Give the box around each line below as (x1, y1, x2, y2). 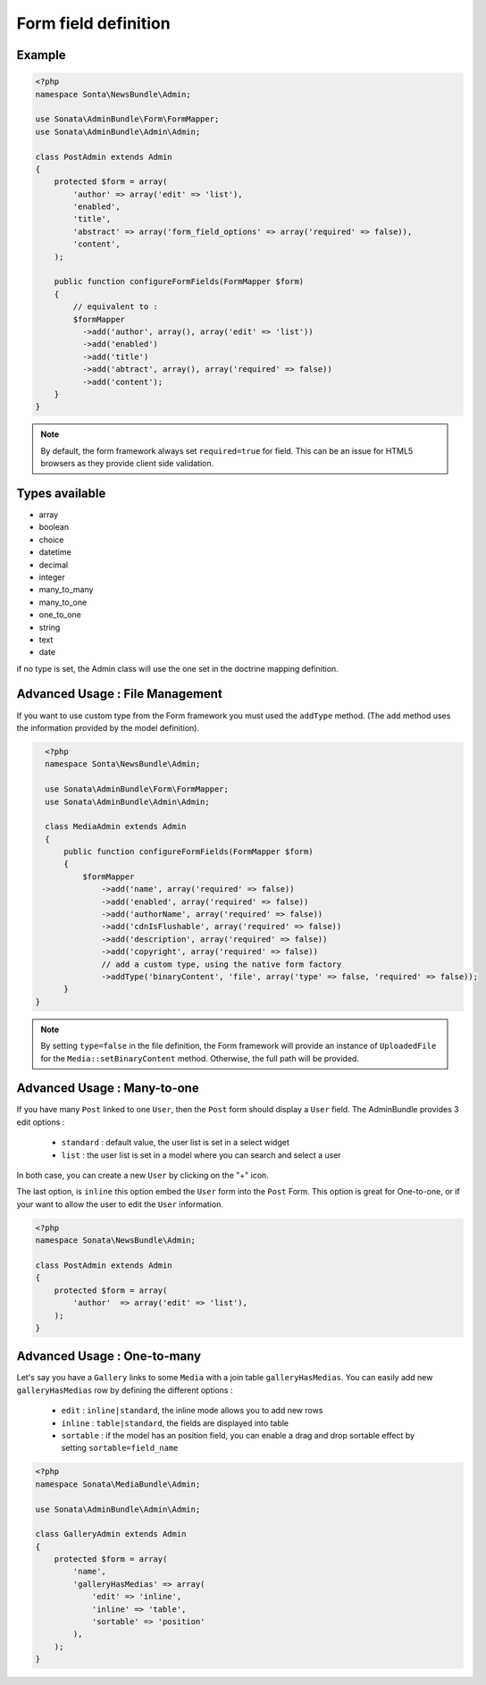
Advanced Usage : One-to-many (16, 1349, 201, 1364)
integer (38, 572, 66, 583)
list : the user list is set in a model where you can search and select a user (61, 1149, 341, 1161)
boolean (38, 522, 70, 532)
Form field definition (16, 13, 171, 33)
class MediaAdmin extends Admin (45, 822, 187, 832)
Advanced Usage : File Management (16, 686, 222, 701)
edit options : (16, 1117, 65, 1128)
